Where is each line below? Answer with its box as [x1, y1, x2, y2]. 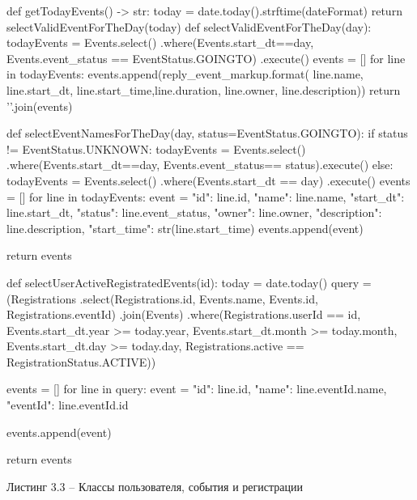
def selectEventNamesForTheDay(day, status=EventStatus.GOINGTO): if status [6, 125, 408, 142]
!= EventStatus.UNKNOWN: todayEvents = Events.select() [6, 140, 306, 157]
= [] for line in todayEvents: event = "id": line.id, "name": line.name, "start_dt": [6, 188, 405, 205]
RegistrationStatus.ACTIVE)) [6, 353, 156, 370]
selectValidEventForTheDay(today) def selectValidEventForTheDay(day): [6, 18, 372, 35]
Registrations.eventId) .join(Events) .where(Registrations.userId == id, [6, 306, 361, 323]
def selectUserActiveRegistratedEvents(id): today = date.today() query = [6, 273, 372, 290]
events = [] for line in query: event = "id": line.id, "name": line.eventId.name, [6, 380, 387, 397]
